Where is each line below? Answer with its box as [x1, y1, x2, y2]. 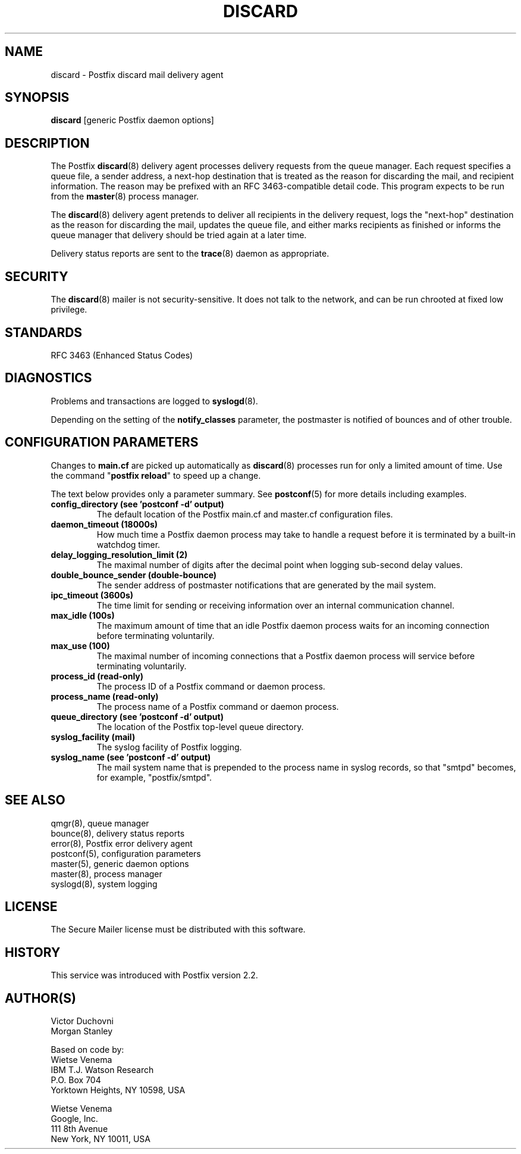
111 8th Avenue [51, 1124, 108, 1134]
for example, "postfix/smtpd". [96, 772, 212, 782]
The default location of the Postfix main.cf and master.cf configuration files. [96, 509, 393, 519]
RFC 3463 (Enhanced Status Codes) [51, 350, 193, 360]
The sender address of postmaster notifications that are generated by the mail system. [96, 579, 436, 590]
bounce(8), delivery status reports [51, 828, 185, 838]
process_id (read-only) [51, 670, 144, 681]
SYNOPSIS [5, 90, 70, 105]
